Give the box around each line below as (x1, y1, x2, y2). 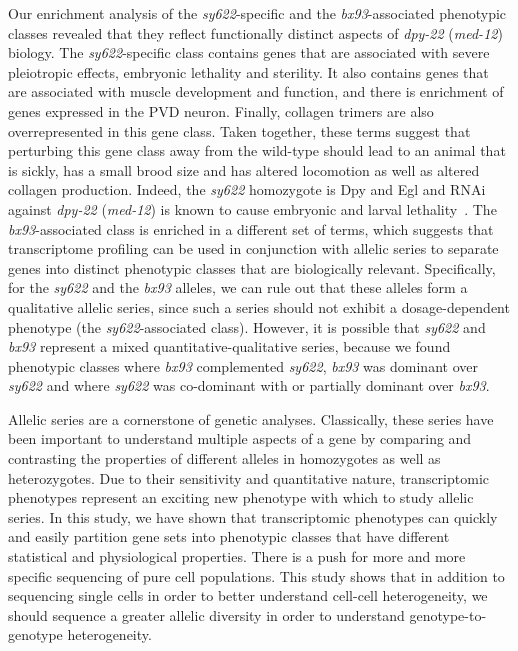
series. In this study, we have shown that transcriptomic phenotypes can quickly (8, 506, 498, 527)
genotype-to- (409, 604, 487, 625)
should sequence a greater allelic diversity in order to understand (8, 604, 405, 625)
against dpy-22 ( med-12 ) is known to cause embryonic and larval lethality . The (8, 198, 497, 219)
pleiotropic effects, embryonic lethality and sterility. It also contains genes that (8, 61, 489, 82)
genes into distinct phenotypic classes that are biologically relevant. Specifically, (8, 257, 496, 278)
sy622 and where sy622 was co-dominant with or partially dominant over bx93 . (8, 375, 490, 396)
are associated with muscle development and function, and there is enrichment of (8, 81, 504, 102)
